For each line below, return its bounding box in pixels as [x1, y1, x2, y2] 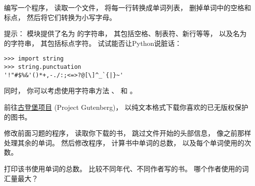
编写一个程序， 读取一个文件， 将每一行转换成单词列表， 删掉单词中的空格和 [4, 2, 251, 12]
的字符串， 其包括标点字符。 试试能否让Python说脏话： [4, 38, 182, 48]
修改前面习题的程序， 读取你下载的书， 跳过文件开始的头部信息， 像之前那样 [4, 128, 251, 138]
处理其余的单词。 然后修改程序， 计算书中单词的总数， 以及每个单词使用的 [4, 137, 244, 147]
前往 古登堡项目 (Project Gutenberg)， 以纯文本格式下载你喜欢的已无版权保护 [4, 102, 249, 112]
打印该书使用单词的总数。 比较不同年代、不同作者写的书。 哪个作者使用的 [4, 163, 242, 173]
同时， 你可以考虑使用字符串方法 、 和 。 [4, 85, 137, 96]
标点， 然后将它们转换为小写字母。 [4, 12, 116, 22]
